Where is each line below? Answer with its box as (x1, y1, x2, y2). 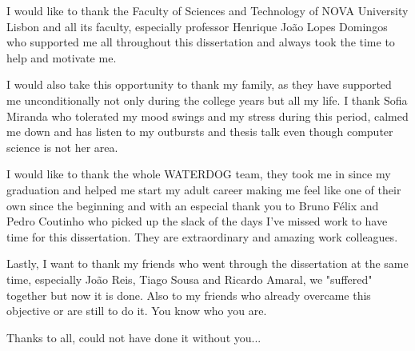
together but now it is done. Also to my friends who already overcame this (6, 286, 371, 303)
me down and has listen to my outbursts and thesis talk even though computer (6, 123, 393, 140)
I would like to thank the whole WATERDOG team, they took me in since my (6, 166, 391, 182)
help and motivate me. (6, 49, 117, 66)
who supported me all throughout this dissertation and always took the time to (6, 34, 395, 50)
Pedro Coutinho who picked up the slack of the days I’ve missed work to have (6, 213, 388, 229)
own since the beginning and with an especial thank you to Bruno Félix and (6, 197, 379, 213)
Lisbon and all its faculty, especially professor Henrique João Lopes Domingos (6, 18, 388, 34)
